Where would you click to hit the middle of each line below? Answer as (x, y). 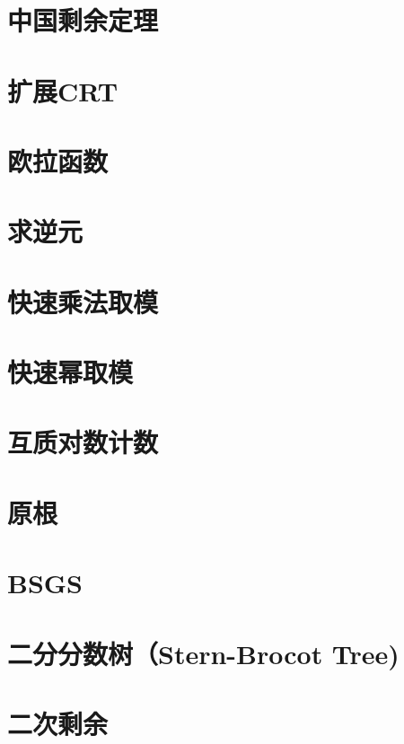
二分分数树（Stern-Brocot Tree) (203, 653)
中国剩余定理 (83, 20)
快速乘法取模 (83, 301)
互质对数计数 (83, 442)
